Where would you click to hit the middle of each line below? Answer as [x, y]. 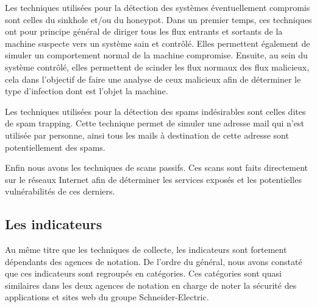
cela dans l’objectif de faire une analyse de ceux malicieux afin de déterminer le [153, 79]
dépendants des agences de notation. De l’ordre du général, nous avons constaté [154, 261]
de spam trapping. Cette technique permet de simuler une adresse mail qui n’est [155, 123]
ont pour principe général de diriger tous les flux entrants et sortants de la [144, 31]
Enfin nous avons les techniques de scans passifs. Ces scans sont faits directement [157, 167]
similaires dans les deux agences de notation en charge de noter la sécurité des [151, 285]
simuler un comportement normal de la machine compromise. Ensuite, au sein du [156, 55]
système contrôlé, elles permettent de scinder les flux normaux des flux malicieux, [157, 67]
